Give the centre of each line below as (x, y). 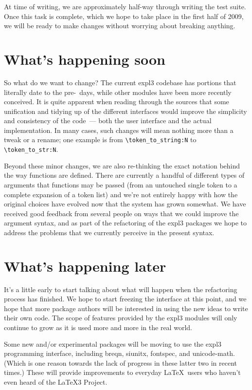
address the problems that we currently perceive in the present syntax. (109, 232)
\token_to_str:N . (31, 149)
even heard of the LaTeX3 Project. (56, 382)
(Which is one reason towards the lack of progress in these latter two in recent (120, 362)
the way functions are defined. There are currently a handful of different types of (124, 175)
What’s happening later (85, 266)
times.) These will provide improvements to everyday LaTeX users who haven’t (122, 372)
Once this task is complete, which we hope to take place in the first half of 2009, (124, 16)
